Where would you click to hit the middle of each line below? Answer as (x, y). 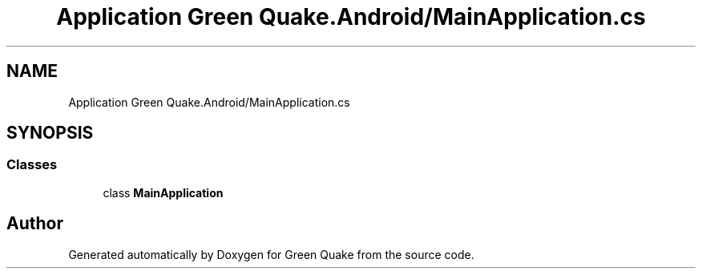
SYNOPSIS (50, 133)
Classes (32, 165)
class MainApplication (163, 192)
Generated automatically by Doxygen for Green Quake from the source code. (271, 254)
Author (35, 224)
